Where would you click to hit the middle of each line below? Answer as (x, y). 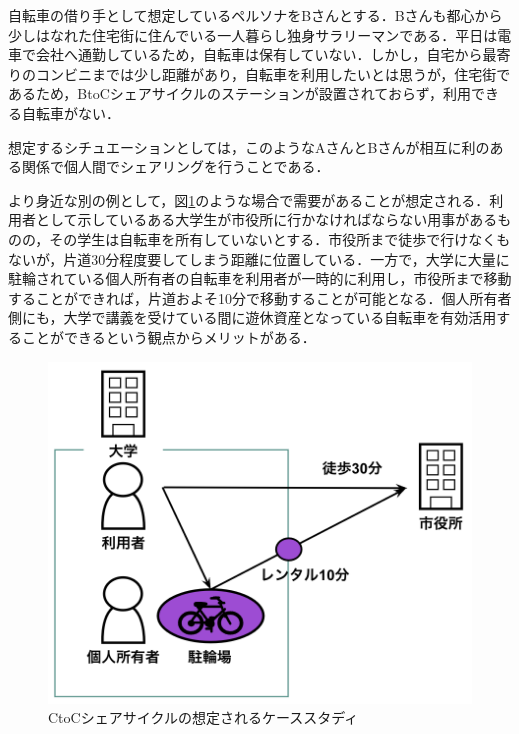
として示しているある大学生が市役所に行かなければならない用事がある (266, 219)
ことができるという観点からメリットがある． (168, 336)
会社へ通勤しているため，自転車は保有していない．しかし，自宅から (259, 54)
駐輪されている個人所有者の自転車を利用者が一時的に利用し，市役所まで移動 (260, 278)
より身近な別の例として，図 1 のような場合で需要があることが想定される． (249, 199)
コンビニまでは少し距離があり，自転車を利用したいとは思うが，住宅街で (273, 73)
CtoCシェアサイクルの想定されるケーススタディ (203, 717)
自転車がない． (70, 112)
